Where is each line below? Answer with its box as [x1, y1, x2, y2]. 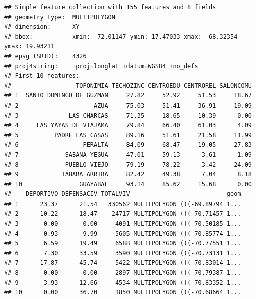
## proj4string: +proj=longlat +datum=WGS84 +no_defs [4, 62, 198, 70]
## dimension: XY [4, 23, 80, 31]
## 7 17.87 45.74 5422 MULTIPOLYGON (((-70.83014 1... [4, 259, 241, 267]
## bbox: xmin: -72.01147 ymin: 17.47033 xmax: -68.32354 [4, 33, 238, 40]
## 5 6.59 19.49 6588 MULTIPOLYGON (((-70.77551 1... [4, 240, 241, 247]
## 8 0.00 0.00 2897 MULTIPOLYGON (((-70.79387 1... [4, 269, 241, 277]
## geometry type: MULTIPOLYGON [4, 13, 115, 21]
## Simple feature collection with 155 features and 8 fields [4, 4, 216, 11]
